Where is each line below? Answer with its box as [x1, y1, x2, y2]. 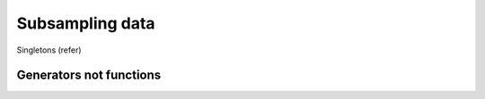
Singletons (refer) [16, 45, 82, 55]
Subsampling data [16, 13, 156, 33]
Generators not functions [16, 68, 162, 83]
